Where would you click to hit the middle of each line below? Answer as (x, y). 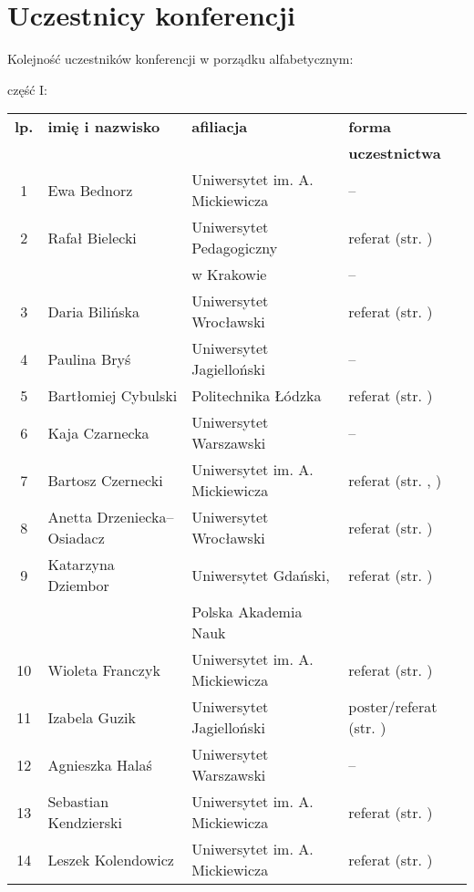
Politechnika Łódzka (257, 396)
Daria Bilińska (94, 311)
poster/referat (393, 707)
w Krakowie (229, 275)
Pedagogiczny (235, 248)
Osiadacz (76, 538)
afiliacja (220, 127)
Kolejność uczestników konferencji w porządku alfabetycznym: (180, 59)
